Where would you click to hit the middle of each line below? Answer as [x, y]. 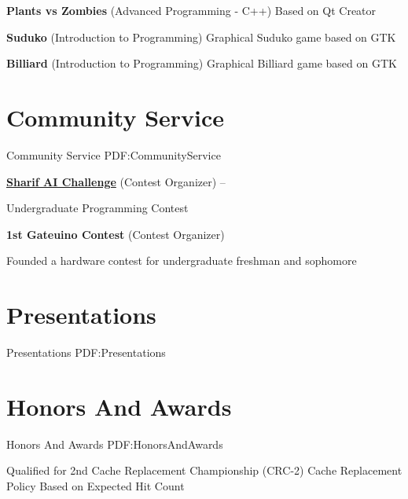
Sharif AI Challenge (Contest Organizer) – [116, 181]
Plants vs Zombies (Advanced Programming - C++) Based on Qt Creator [191, 10]
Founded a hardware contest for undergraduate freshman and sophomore [182, 261]
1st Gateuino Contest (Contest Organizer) [116, 234]
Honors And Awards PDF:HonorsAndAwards [115, 444]
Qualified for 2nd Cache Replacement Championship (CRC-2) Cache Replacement [204, 470]
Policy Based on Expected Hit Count [96, 485]
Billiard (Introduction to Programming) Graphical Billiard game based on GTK [202, 63]
